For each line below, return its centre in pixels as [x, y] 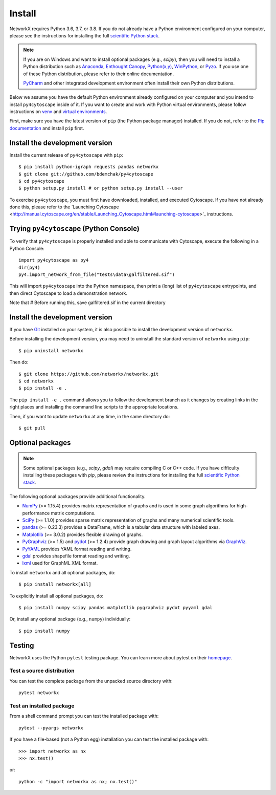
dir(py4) [29, 267]
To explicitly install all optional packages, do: [56, 596]
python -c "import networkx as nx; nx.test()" [78, 781]
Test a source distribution [42, 671]
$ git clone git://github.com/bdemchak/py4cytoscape [86, 174]
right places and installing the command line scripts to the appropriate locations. [94, 407]
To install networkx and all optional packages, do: [63, 572]
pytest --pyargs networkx [51, 728]
